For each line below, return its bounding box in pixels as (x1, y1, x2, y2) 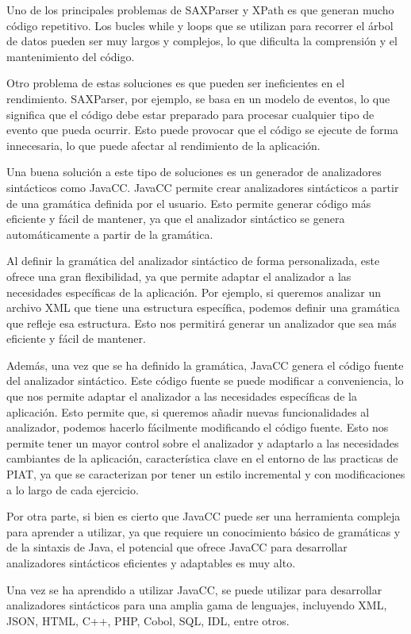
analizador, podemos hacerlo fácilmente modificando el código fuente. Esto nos (6, 419, 389, 436)
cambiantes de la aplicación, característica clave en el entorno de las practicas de (6, 450, 398, 467)
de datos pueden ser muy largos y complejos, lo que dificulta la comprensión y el (6, 33, 398, 49)
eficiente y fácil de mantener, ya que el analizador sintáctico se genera (6, 210, 345, 227)
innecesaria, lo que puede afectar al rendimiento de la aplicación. (6, 136, 321, 153)
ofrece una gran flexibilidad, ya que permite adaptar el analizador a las (6, 267, 351, 284)
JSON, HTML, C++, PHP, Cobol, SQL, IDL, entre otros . (6, 612, 290, 628)
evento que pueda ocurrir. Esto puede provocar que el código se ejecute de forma (6, 121, 399, 138)
